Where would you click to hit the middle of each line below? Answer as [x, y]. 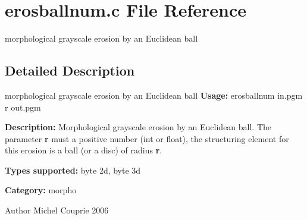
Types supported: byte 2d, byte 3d [73, 170]
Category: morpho [41, 190]
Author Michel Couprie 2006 [57, 210]
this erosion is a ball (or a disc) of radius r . [84, 150]
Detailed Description [70, 70]
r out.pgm [23, 107]
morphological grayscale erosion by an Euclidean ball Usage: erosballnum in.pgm [154, 95]
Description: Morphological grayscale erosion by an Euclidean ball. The [138, 127]
